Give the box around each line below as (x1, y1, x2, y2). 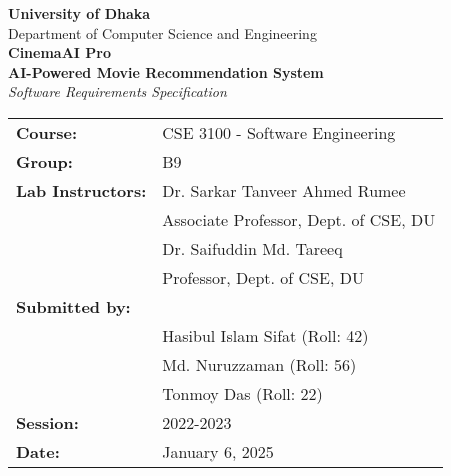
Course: (16, 120, 78, 144)
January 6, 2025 (162, 439, 274, 463)
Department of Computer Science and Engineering (8, 22, 317, 43)
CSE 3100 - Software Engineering (162, 120, 396, 144)
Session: (16, 410, 79, 434)
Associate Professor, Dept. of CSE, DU (162, 207, 436, 231)
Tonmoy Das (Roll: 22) (162, 381, 323, 405)
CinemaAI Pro (8, 42, 111, 63)
